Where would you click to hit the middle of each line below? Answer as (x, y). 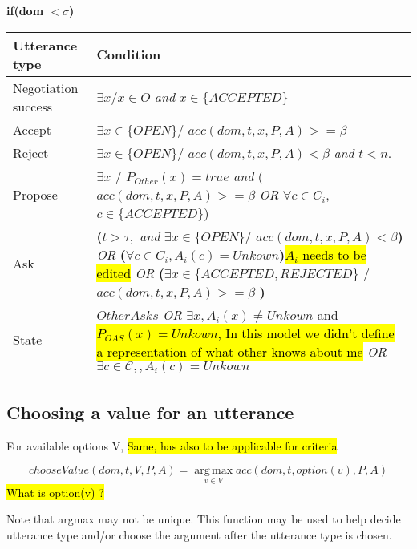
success (33, 106)
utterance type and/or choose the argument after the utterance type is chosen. (199, 534)
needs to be (334, 254)
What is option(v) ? (55, 492)
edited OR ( (130, 272)
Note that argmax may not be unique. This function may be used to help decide (204, 519)
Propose (35, 194)
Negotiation (46, 87)
